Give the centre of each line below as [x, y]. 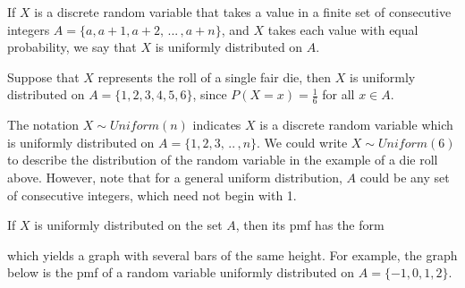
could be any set [405, 177]
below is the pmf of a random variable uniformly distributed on [181, 272]
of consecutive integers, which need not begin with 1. [152, 195]
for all [338, 94]
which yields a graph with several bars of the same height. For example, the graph [232, 254]
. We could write [302, 142]
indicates [217, 125]
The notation [43, 125]
